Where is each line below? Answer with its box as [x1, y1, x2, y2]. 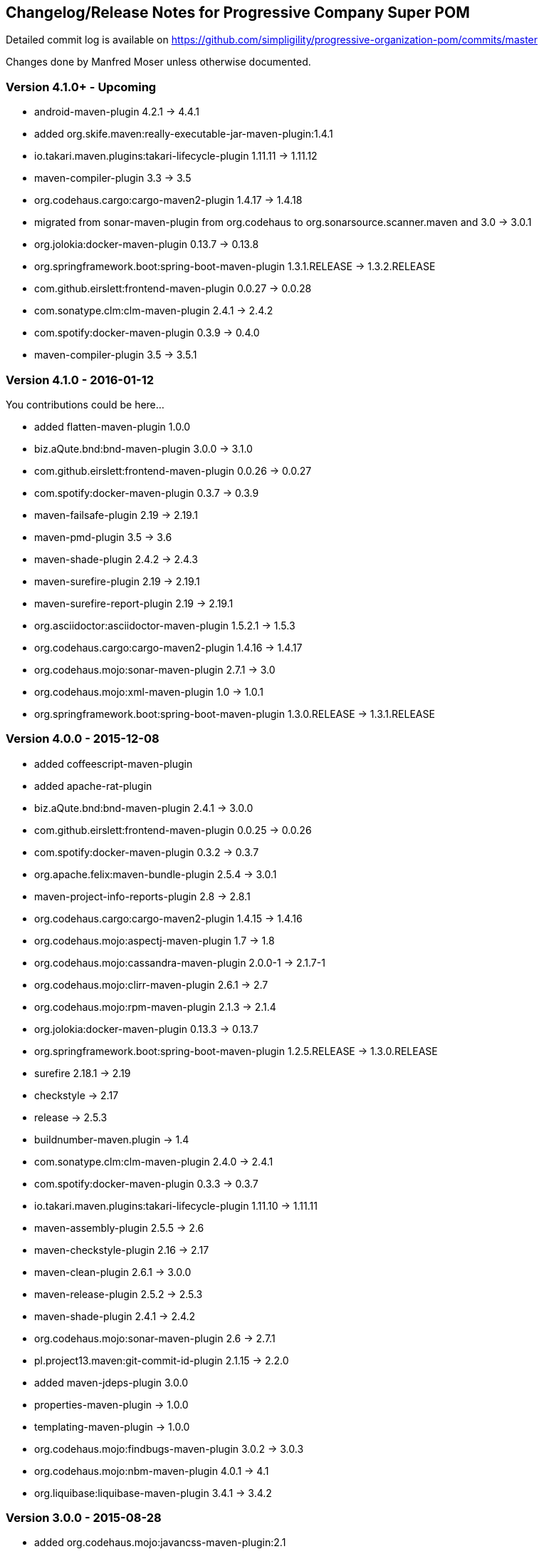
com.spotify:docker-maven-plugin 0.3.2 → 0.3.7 [34, 845, 259, 858]
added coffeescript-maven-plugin [34, 757, 193, 770]
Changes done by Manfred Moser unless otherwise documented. [6, 56, 311, 68]
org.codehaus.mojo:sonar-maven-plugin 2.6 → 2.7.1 [34, 1332, 276, 1344]
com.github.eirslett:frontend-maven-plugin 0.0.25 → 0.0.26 [34, 823, 312, 836]
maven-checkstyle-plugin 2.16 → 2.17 [34, 1243, 209, 1256]
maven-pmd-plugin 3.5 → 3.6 [34, 530, 172, 543]
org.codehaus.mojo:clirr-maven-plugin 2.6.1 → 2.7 [34, 978, 268, 991]
